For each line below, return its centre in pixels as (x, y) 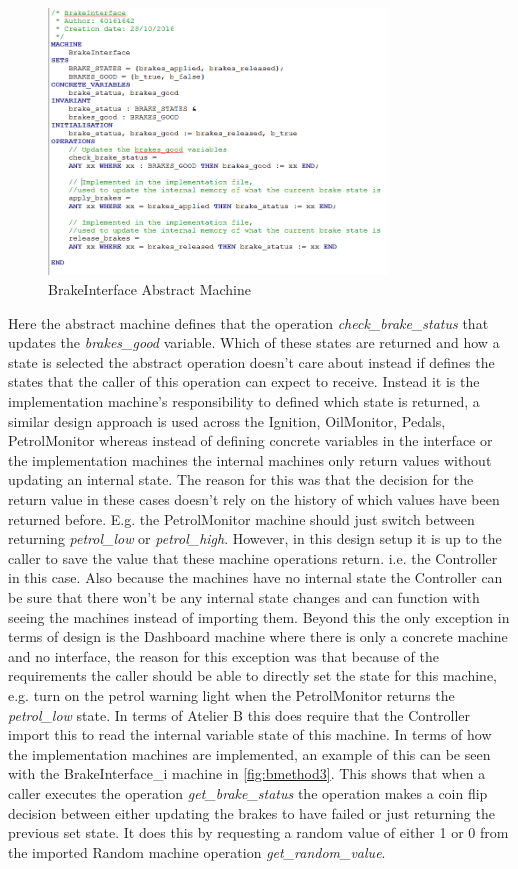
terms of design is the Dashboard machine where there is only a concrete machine (258, 636)
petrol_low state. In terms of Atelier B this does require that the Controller (239, 714)
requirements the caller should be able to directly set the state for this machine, (252, 675)
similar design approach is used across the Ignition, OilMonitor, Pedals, (227, 420)
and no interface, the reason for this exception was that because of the (223, 655)
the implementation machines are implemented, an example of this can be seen (249, 753)
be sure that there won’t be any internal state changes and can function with (244, 596)
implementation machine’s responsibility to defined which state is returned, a (244, 401)
